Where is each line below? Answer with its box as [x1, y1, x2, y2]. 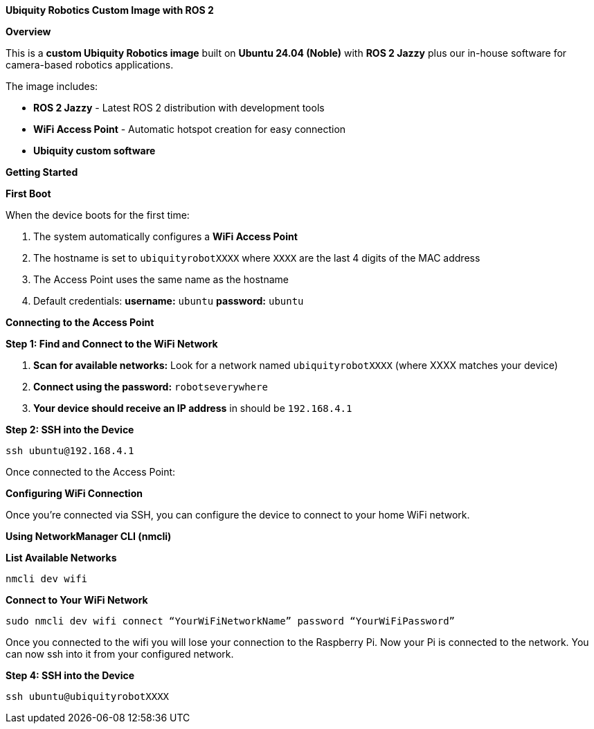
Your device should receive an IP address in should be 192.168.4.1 [33, 402, 352, 414]
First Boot [6, 188, 51, 199]
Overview [6, 26, 51, 37]
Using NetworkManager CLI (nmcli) [6, 530, 172, 542]
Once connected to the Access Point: [6, 466, 176, 478]
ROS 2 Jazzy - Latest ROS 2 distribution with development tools [33, 102, 325, 114]
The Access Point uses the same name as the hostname [33, 273, 289, 285]
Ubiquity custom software [33, 145, 156, 156]
